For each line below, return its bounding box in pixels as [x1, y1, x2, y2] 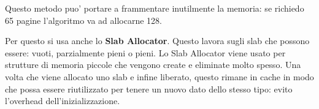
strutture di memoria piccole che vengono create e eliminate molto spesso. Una [5, 58, 301, 71]
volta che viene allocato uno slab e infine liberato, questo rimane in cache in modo [5, 70, 314, 83]
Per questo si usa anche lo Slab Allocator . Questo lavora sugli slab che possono [5, 34, 310, 47]
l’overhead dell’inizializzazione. [5, 94, 120, 107]
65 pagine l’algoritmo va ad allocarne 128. [5, 13, 162, 26]
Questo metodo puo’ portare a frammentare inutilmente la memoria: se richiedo [5, 2, 304, 14]
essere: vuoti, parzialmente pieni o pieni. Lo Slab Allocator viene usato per [5, 46, 286, 59]
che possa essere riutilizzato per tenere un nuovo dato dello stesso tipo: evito [5, 82, 293, 95]
